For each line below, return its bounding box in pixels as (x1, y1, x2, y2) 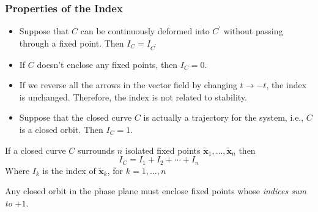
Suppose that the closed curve (19, 111, 132, 124)
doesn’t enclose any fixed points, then (37, 58, 178, 70)
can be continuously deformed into (80, 25, 210, 37)
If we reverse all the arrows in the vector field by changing (19, 78, 237, 91)
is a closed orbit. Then (19, 123, 103, 135)
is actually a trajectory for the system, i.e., (143, 111, 304, 124)
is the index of (42, 164, 96, 176)
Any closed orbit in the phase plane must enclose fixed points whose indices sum (5, 184, 306, 197)
